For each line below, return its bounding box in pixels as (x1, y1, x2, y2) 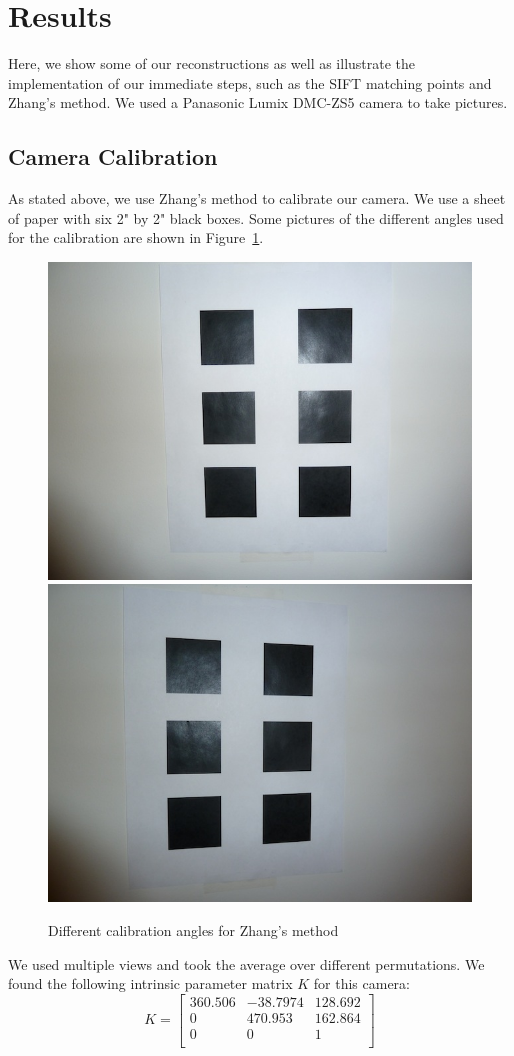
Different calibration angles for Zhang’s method (48, 920, 339, 941)
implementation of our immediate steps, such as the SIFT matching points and (8, 72, 492, 93)
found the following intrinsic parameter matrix (8, 973, 293, 994)
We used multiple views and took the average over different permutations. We (8, 953, 485, 974)
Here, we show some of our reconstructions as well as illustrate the (8, 53, 416, 74)
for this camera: (313, 973, 410, 994)
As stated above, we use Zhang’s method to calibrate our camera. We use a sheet (8, 188, 506, 209)
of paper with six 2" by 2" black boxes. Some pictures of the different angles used (8, 207, 504, 228)
